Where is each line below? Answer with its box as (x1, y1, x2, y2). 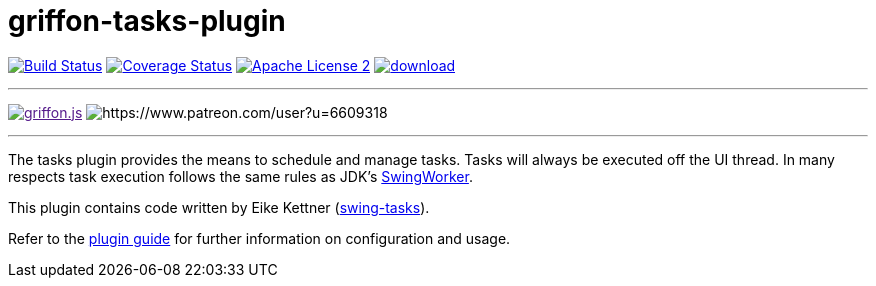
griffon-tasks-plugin (8, 4, 286, 38)
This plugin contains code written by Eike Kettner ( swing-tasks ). (8, 198, 430, 216)
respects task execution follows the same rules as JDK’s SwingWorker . (8, 167, 473, 185)
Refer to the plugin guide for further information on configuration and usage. (8, 229, 511, 247)
